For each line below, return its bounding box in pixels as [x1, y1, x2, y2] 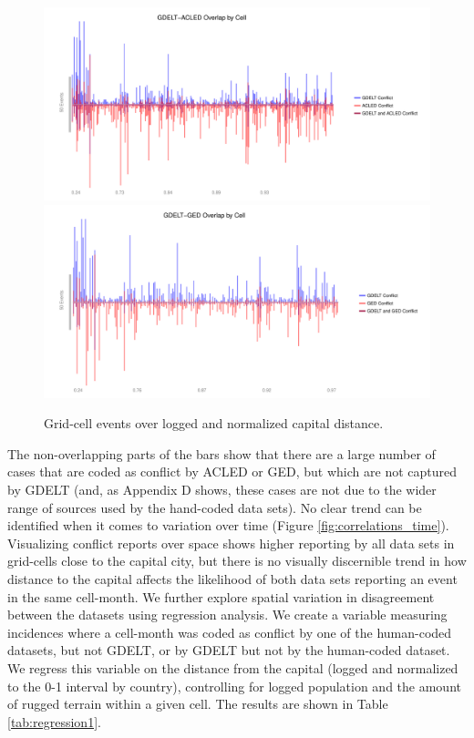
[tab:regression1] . [7, 712, 101, 731]
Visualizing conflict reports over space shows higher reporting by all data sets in [7, 533, 455, 552]
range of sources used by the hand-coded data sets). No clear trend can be [7, 497, 422, 517]
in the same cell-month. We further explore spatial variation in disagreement [7, 587, 435, 606]
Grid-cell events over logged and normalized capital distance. [44, 414, 384, 433]
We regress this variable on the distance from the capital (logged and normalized [7, 658, 459, 677]
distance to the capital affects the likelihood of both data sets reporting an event [7, 569, 458, 588]
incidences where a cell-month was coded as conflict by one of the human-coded [7, 622, 452, 641]
